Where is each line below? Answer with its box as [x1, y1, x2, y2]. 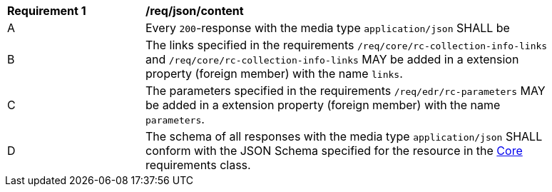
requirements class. [145, 158, 251, 172]
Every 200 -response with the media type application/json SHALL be [145, 21, 510, 35]
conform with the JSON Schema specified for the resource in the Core [145, 143, 523, 158]
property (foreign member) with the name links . [145, 66, 403, 81]
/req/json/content [145, 4, 244, 18]
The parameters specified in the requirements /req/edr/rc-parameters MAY [145, 84, 546, 98]
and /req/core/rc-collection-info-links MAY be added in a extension [145, 52, 519, 66]
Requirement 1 [7, 4, 86, 18]
